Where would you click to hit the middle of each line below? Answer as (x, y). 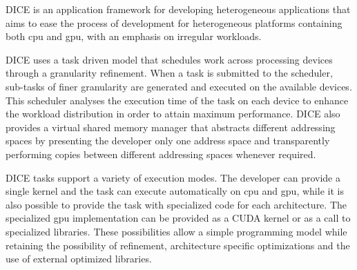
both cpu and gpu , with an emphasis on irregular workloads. (134, 36)
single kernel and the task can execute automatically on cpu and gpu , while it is (175, 191)
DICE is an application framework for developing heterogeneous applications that (178, 9)
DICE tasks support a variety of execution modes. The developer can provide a (173, 177)
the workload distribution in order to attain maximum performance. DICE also (173, 114)
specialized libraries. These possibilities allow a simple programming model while (176, 231)
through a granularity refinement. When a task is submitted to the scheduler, (169, 73)
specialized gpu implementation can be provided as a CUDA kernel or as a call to (178, 218)
